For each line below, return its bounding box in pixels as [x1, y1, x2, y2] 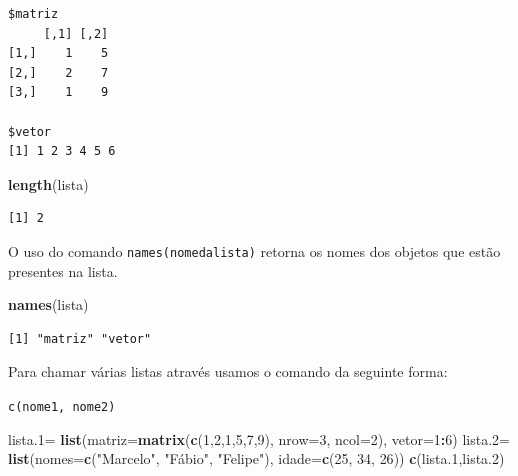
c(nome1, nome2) [8, 399, 116, 414]
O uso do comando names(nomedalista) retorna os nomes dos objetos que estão [8, 240, 501, 261]
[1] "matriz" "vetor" [8, 331, 152, 346]
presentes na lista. [8, 260, 118, 281]
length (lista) [8, 173, 89, 194]
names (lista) [8, 294, 89, 315]
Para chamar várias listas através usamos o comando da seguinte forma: [8, 361, 448, 382]
